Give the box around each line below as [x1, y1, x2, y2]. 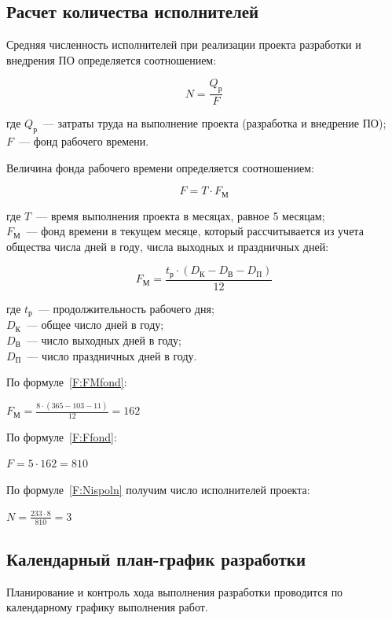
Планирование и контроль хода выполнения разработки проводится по [6, 583, 343, 600]
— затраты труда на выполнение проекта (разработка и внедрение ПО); [42, 115, 387, 131]
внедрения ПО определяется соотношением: [6, 51, 217, 68]
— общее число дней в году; [26, 316, 164, 333]
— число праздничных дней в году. [27, 347, 197, 364]
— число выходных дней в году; [26, 331, 182, 348]
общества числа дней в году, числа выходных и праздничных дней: [6, 238, 329, 254]
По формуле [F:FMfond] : [6, 374, 127, 390]
